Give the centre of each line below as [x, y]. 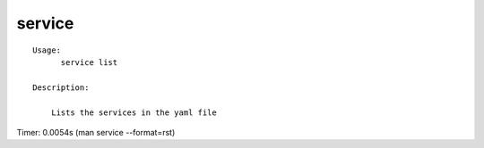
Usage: [47, 50]
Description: [61, 87]
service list [89, 62]
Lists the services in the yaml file [134, 112]
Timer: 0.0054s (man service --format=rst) [96, 132]
